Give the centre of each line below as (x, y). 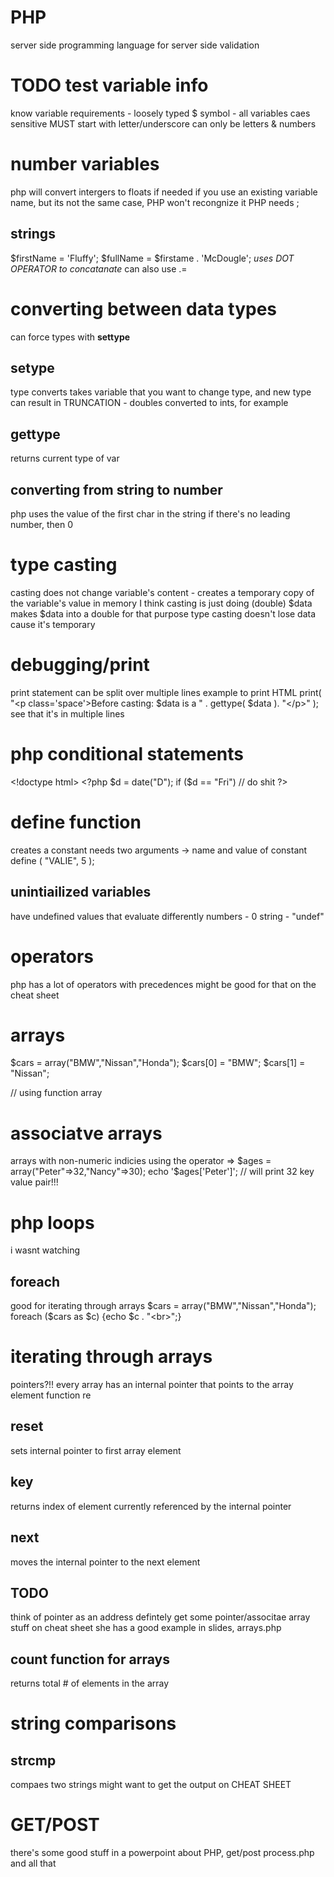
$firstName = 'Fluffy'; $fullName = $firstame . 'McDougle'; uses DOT (152, 258)
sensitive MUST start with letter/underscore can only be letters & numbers (163, 123)
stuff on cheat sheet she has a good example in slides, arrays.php (146, 1628)
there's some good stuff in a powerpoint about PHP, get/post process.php (162, 1853)
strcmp (33, 1760)
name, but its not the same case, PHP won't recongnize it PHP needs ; (155, 202)
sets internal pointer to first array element (96, 1450)
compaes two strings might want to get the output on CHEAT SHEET (151, 1785)
